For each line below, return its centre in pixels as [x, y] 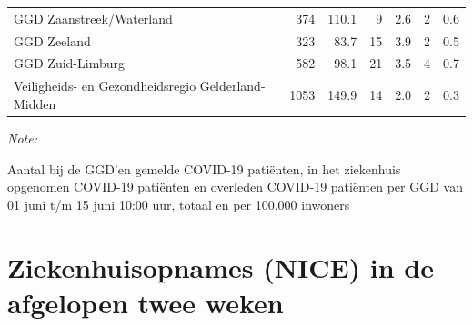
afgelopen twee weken [146, 302]
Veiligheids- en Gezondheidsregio [105, 86]
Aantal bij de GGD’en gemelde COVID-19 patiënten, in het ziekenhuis [204, 168]
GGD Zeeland [52, 40]
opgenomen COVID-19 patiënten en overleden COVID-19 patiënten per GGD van [235, 187]
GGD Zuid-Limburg [69, 63]
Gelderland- [232, 86]
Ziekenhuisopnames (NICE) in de [221, 267]
